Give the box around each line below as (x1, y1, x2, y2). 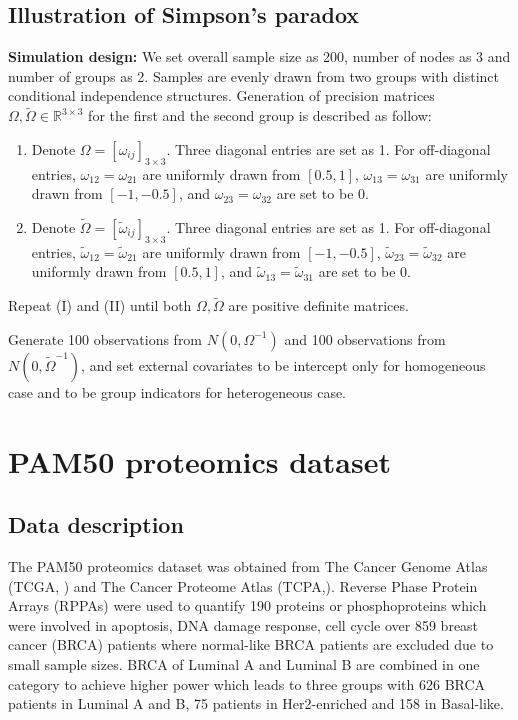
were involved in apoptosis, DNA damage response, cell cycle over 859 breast (8, 614, 479, 635)
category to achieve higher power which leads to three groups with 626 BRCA (8, 673, 486, 694)
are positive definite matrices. (228, 295, 409, 316)
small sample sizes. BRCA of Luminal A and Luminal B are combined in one (8, 653, 480, 674)
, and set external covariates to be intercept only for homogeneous (81, 354, 486, 375)
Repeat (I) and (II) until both (8, 295, 192, 316)
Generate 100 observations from (8, 328, 203, 349)
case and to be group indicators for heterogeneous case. (8, 381, 347, 402)
